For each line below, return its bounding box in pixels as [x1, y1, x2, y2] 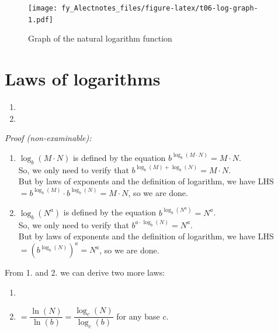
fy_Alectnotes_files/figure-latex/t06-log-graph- [61, 4, 258, 12]
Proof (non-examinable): [5, 132, 92, 144]
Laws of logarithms [5, 67, 161, 91]
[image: [28, 4, 58, 12]
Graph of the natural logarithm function [28, 32, 172, 44]
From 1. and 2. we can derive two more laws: [5, 266, 165, 279]
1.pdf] [28, 15, 53, 24]
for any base [116, 310, 160, 322]
